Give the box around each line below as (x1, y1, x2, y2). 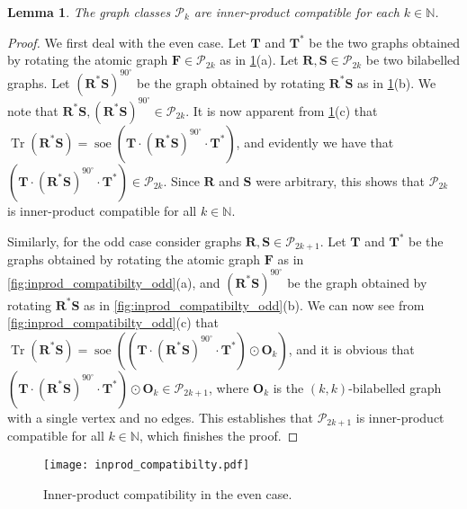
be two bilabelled (365, 50, 461, 69)
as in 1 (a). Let (220, 50, 299, 69)
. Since (163, 171, 200, 190)
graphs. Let (7, 73, 70, 92)
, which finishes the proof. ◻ (139, 426, 299, 445)
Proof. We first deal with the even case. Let (7, 32, 247, 51)
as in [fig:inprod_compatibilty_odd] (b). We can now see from (84, 295, 425, 314)
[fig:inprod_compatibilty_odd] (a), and (7, 272, 220, 291)
